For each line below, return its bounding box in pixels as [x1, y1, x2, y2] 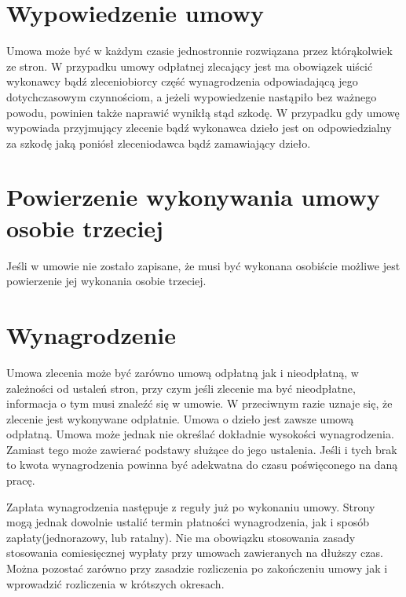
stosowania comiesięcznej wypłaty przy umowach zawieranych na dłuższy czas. [6, 544, 383, 561]
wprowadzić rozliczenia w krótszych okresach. [6, 575, 225, 592]
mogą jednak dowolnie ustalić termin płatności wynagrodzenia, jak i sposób [6, 514, 370, 530]
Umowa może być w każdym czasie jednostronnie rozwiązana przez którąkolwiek [6, 42, 393, 59]
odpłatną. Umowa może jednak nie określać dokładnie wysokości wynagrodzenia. [6, 426, 394, 442]
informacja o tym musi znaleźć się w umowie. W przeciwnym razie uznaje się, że [6, 395, 393, 412]
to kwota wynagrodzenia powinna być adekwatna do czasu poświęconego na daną [6, 456, 398, 473]
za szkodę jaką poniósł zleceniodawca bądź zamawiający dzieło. [6, 134, 311, 151]
